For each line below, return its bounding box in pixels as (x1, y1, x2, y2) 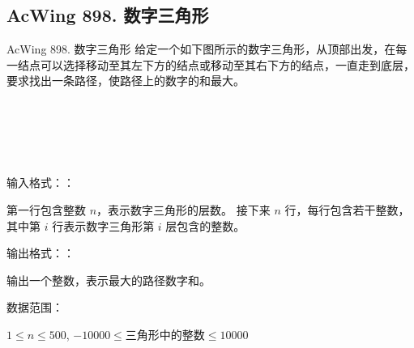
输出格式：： (6, 244, 75, 261)
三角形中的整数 (125, 329, 205, 342)
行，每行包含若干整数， (284, 201, 410, 218)
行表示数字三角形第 (52, 217, 155, 234)
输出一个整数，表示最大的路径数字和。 (6, 271, 211, 288)
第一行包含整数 (6, 201, 86, 218)
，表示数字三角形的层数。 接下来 (96, 201, 271, 218)
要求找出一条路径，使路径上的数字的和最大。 (6, 72, 245, 89)
